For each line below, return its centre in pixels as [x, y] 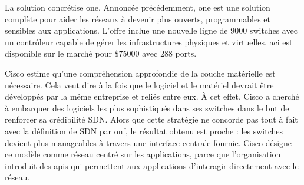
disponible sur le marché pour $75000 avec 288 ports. [101, 53]
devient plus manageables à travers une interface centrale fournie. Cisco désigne [148, 142]
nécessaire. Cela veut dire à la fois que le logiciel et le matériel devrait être [139, 85]
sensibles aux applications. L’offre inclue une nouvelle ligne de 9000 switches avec [151, 30]
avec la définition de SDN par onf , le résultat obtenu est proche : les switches [144, 131]
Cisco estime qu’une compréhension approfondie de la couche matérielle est [140, 73]
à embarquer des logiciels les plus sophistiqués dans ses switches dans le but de [147, 108]
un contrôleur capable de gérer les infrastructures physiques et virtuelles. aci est [149, 42]
